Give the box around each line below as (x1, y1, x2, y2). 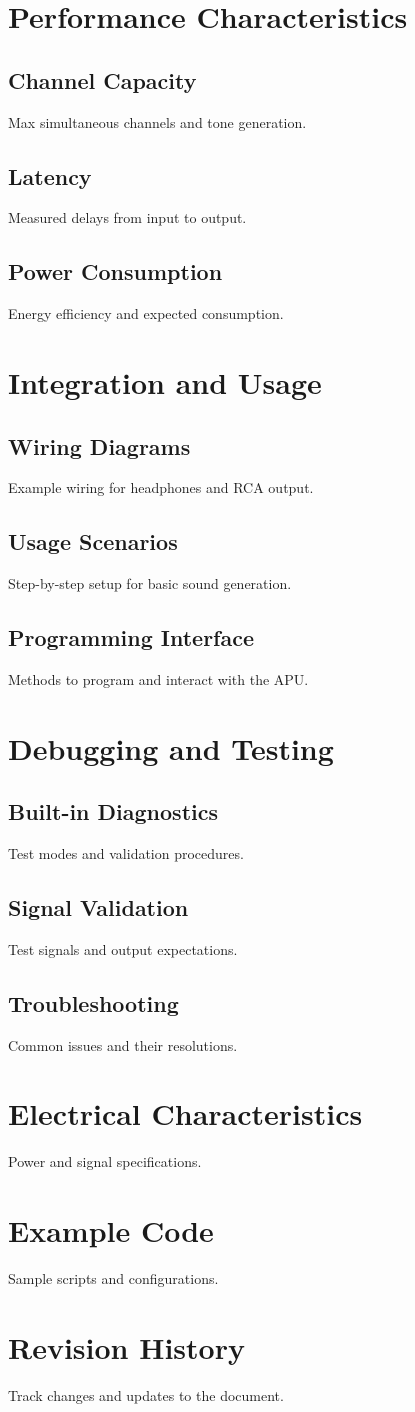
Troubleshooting (8, 987, 179, 1018)
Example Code (8, 1210, 214, 1251)
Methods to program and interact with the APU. (8, 668, 309, 689)
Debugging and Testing (8, 727, 334, 768)
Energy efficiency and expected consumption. (8, 303, 284, 324)
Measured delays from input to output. (8, 207, 247, 228)
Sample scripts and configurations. (8, 1268, 219, 1289)
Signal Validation (8, 892, 189, 923)
